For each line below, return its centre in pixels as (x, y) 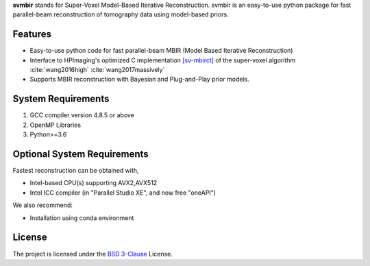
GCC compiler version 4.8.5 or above (82, 115)
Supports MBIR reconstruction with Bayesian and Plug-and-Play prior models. (139, 80)
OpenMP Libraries (56, 125)
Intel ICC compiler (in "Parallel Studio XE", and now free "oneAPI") (123, 193)
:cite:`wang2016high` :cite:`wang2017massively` (97, 70)
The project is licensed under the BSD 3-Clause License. (92, 254)
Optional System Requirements (81, 154)
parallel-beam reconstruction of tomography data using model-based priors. (121, 14)
